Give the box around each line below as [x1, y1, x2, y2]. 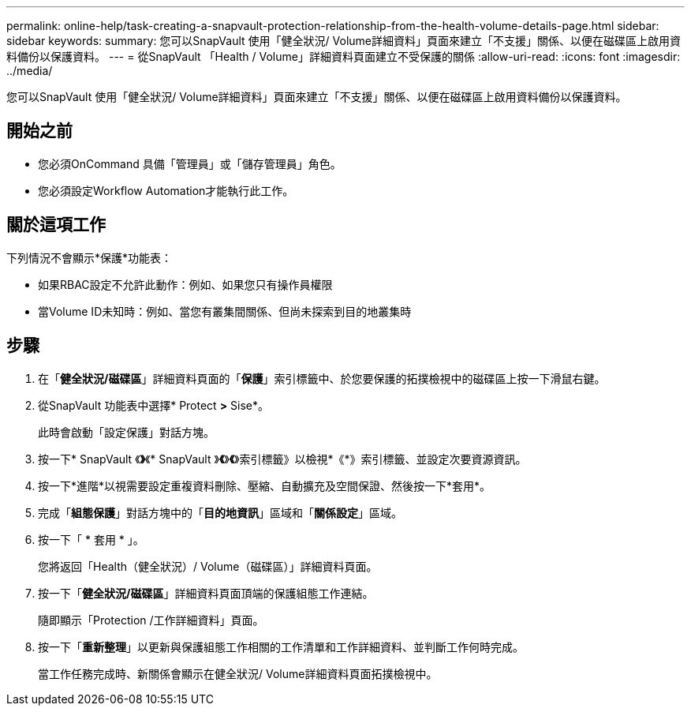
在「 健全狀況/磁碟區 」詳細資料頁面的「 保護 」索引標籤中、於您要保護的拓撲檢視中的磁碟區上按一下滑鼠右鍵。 [38, 371, 606, 385]
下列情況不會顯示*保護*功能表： [6, 250, 173, 264]
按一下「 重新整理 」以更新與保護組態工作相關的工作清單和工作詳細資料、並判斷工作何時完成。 [38, 639, 524, 654]
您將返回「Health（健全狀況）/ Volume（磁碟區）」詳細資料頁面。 [38, 559, 378, 573]
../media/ [6, 64, 53, 77]
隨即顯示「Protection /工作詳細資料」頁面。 [38, 613, 264, 627]
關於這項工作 [6, 215, 106, 235]
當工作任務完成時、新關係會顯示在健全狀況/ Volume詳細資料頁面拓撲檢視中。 [38, 666, 438, 680]
